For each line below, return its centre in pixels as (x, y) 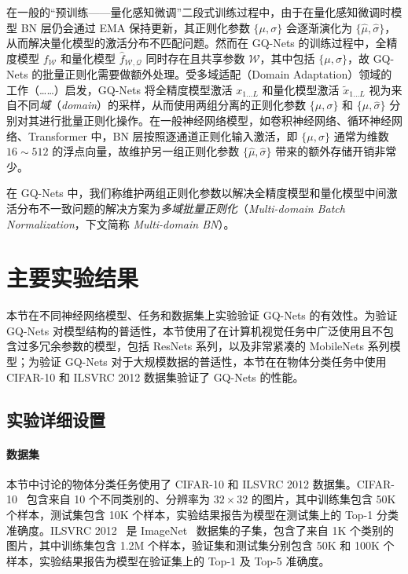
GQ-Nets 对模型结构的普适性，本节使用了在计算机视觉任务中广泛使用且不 (195, 330)
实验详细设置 (56, 419)
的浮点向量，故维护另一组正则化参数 (146, 151)
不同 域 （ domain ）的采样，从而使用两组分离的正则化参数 (162, 105)
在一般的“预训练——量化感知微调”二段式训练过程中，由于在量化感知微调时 (199, 12)
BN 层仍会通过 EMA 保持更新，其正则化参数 (135, 27)
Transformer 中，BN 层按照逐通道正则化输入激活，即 (163, 135)
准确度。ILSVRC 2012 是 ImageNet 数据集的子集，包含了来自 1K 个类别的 (200, 530)
